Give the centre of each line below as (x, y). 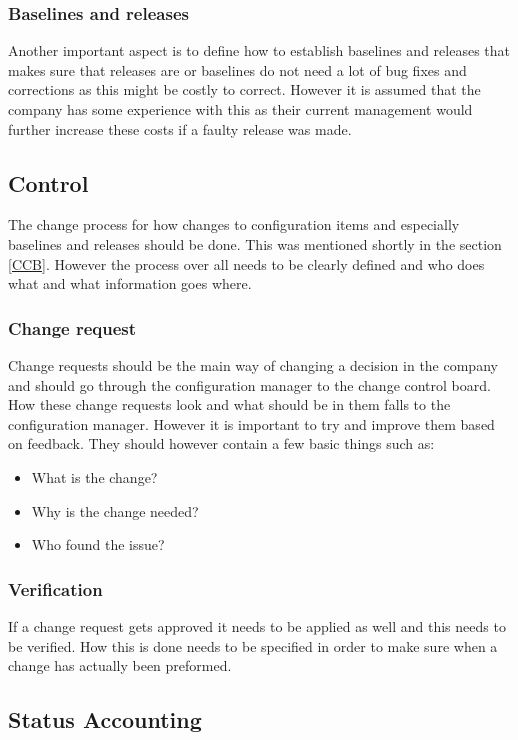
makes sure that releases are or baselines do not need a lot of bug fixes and (237, 69)
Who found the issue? (98, 544)
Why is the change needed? (115, 510)
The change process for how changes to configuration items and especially (234, 224)
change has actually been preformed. (120, 665)
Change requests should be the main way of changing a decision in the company (253, 364)
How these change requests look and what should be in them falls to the (229, 404)
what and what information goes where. (130, 283)
